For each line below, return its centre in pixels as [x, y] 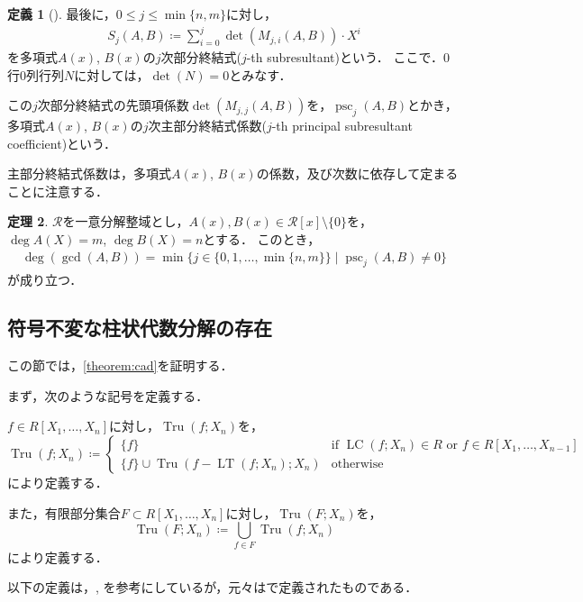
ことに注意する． [58, 191]
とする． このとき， [262, 239]
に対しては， [112, 74]
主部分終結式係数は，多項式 [89, 173]
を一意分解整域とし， [126, 221]
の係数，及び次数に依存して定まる [357, 173]
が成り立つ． [45, 279]
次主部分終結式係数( [207, 126]
